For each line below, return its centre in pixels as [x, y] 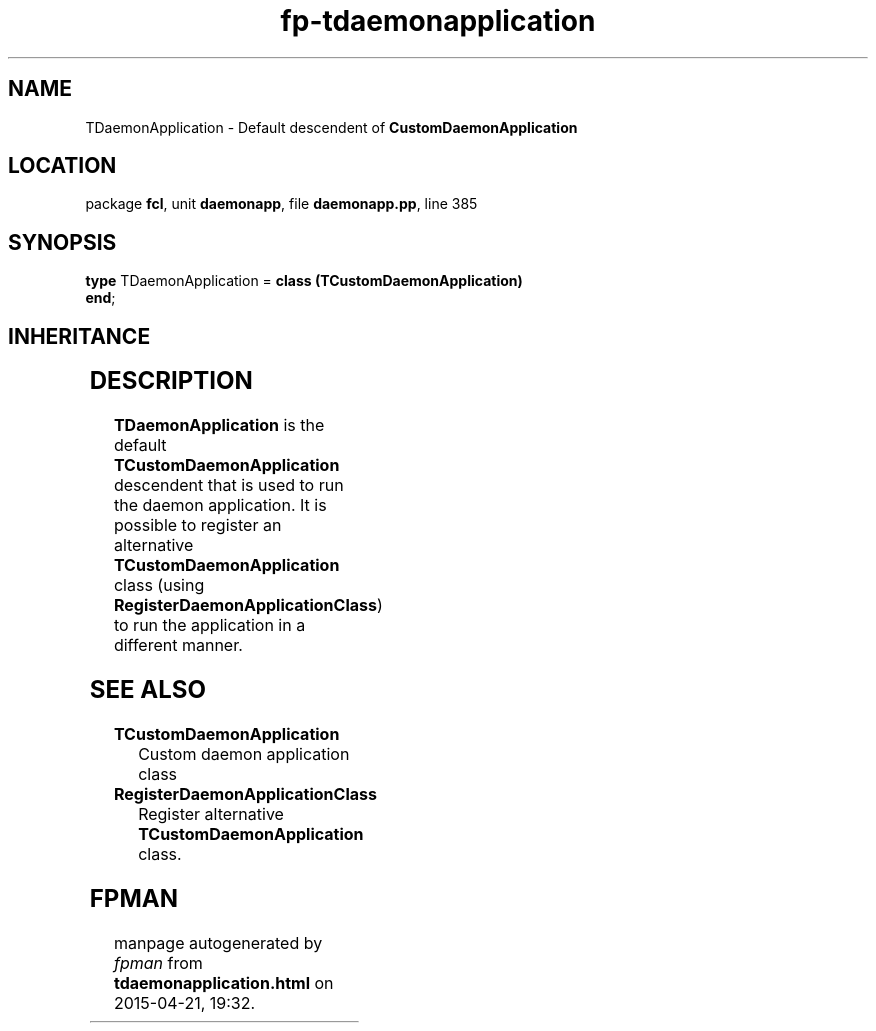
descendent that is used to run [228, 485]
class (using [159, 585]
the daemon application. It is [220, 505]
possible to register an [197, 525]
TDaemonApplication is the [219, 425]
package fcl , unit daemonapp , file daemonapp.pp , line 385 [281, 204]
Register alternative [211, 813]
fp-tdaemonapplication [438, 21]
